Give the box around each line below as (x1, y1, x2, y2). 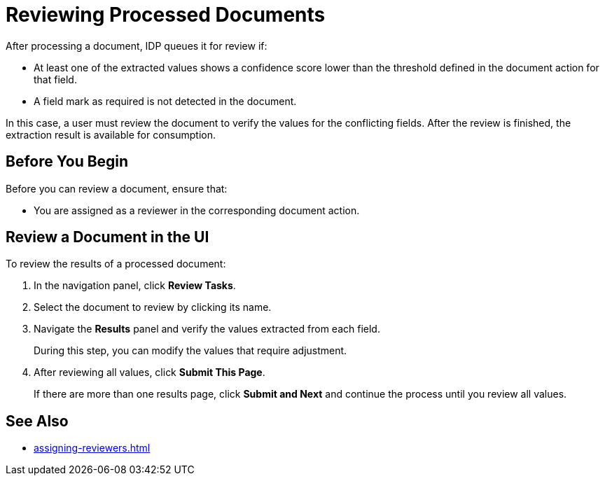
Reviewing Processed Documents (6, 3, 326, 27)
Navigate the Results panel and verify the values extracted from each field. (34, 323, 380, 335)
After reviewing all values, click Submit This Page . (34, 366, 265, 379)
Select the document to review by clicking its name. (34, 301, 272, 314)
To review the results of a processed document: (6, 258, 226, 270)
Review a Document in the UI (6, 228, 209, 246)
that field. (34, 73, 77, 85)
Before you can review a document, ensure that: (6, 182, 228, 195)
